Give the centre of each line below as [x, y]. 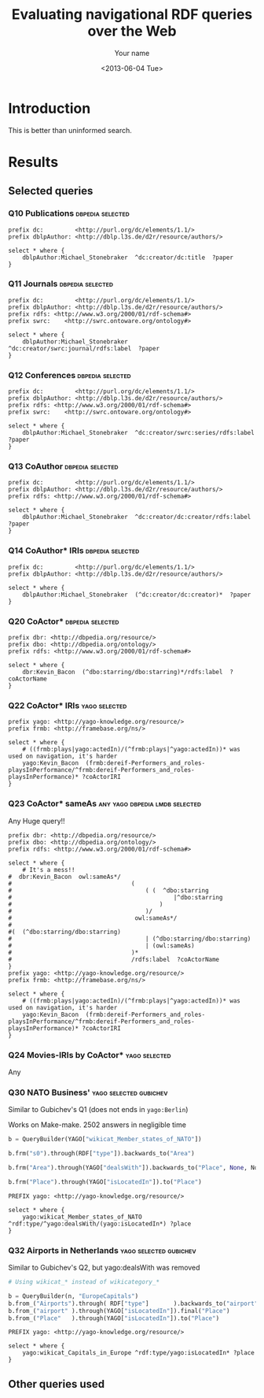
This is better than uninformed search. [70, 130]
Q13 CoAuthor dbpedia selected [64, 466]
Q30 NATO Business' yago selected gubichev [88, 1092]
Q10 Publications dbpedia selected [69, 213]
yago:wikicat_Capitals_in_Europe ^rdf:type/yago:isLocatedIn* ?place [139, 1353]
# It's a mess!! [49, 870]
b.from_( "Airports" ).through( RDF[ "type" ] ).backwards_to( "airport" [133, 1303]
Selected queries [51, 191]
